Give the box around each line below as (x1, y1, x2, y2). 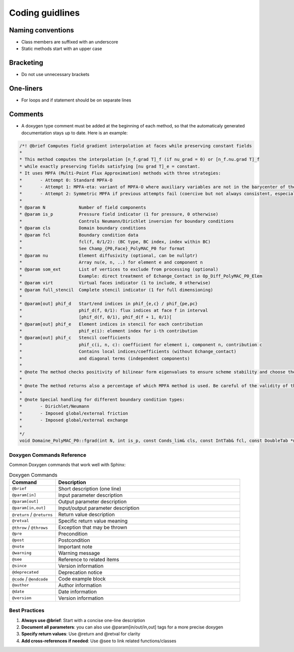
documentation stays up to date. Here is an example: (21, 130, 128, 136)
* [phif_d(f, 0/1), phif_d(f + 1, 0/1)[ (19, 314, 172, 320)
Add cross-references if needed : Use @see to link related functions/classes (21, 638, 176, 644)
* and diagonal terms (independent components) (19, 355, 190, 361)
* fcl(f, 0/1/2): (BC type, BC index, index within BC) (19, 239, 211, 245)
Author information (58, 581, 102, 588)
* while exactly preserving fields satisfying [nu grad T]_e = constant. (19, 163, 200, 169)
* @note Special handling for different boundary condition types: (19, 397, 185, 402)
